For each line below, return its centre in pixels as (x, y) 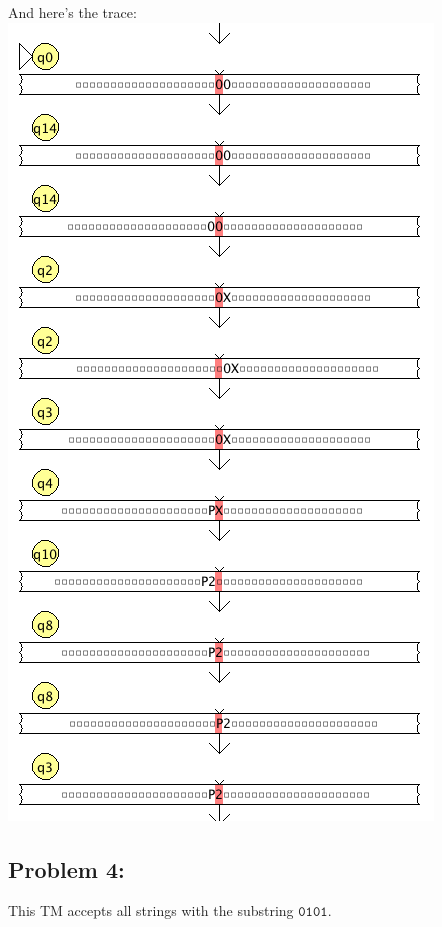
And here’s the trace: (72, 12)
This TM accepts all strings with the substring (151, 910)
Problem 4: (66, 868)
